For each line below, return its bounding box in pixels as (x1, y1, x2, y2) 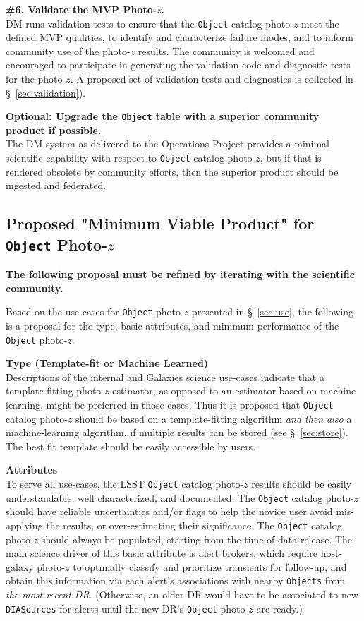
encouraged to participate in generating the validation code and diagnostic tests (6, 57, 351, 72)
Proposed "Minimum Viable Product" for (6, 212, 315, 234)
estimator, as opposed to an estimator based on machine (112, 383, 356, 398)
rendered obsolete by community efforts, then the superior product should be (6, 164, 339, 179)
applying (6, 517, 43, 532)
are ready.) (256, 601, 303, 615)
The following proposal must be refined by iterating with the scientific (6, 267, 355, 282)
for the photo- (6, 71, 66, 86)
